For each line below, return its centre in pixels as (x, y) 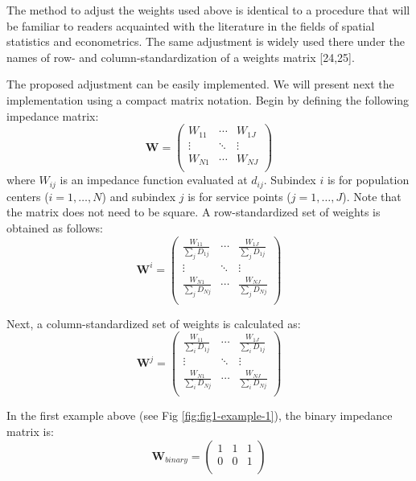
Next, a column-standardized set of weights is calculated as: (154, 323)
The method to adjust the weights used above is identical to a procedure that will (208, 10)
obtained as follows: (55, 227)
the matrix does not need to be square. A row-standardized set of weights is (194, 212)
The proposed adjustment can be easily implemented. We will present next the (200, 84)
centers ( (28, 196)
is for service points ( (239, 196)
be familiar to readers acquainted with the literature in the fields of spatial (191, 25)
